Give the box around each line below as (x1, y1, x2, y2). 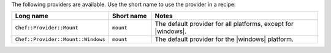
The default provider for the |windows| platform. (154, 35, 294, 43)
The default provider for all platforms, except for (154, 20, 294, 28)
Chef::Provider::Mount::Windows (15, 36, 105, 42)
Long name (15, 12, 48, 20)
